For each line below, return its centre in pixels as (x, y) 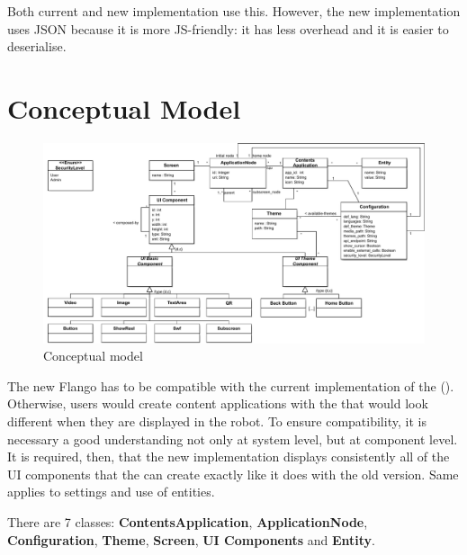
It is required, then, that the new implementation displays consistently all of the (229, 457)
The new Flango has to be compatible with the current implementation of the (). (231, 385)
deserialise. (37, 46)
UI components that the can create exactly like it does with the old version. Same (233, 474)
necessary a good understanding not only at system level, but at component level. (233, 439)
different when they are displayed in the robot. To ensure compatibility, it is (217, 421)
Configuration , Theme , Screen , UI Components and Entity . (192, 539)
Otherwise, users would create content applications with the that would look (218, 403)
